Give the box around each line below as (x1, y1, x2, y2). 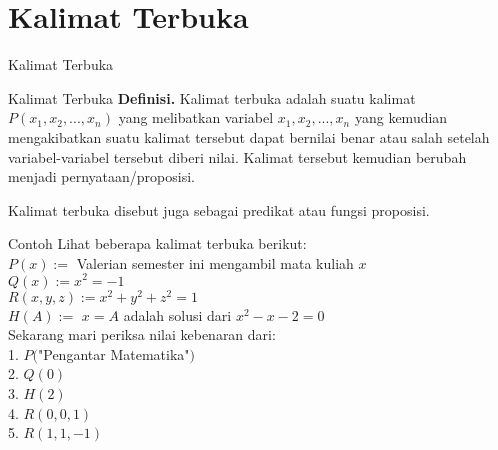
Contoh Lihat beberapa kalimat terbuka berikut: (8, 233, 307, 254)
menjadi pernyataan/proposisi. (8, 166, 195, 187)
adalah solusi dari (123, 304, 232, 325)
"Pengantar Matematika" (38, 343, 190, 364)
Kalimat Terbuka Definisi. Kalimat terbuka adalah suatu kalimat (8, 87, 416, 108)
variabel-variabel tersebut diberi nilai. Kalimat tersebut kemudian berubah (8, 146, 467, 167)
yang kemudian (354, 107, 448, 128)
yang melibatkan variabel (118, 107, 274, 128)
